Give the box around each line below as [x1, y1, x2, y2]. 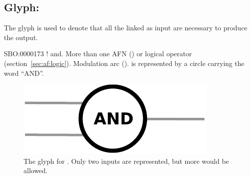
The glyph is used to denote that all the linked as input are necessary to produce [4, 22, 248, 33]
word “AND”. [4, 67, 44, 78]
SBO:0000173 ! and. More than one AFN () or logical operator [4, 48, 192, 59]
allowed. [24, 165, 48, 176]
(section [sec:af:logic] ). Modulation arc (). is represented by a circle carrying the [4, 58, 245, 68]
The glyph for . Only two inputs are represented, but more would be [24, 155, 229, 166]
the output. [4, 32, 38, 42]
